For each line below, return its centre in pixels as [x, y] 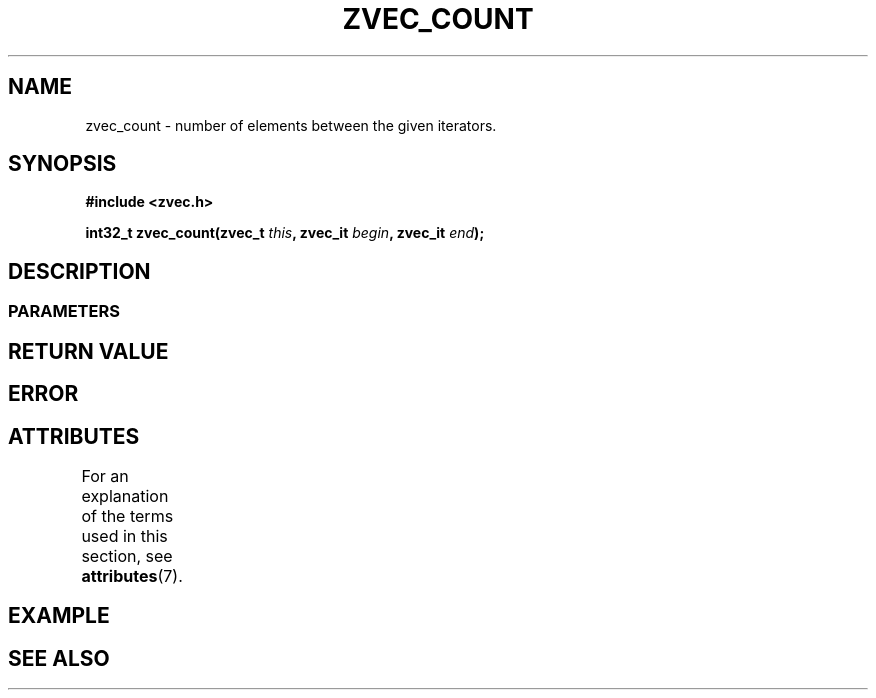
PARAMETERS [64, 311]
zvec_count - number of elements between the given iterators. [291, 125]
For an [105, 475]
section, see [127, 555]
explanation [125, 495]
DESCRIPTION [79, 271]
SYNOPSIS [62, 164]
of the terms [127, 515]
